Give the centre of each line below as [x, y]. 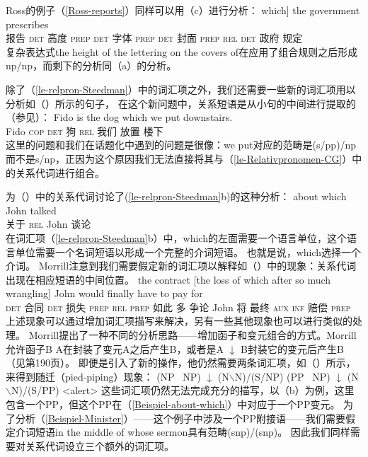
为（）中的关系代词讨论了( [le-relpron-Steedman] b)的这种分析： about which [176, 196]
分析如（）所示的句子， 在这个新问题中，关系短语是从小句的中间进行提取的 [181, 103]
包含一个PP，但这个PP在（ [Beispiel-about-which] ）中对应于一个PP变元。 [173, 404]
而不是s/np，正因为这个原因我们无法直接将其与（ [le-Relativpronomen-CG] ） [179, 158]
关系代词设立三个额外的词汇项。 [99, 445]
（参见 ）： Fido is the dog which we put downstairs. [119, 117]
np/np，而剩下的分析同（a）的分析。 [91, 65]
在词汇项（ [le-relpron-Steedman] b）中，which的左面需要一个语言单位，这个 [176, 237]
